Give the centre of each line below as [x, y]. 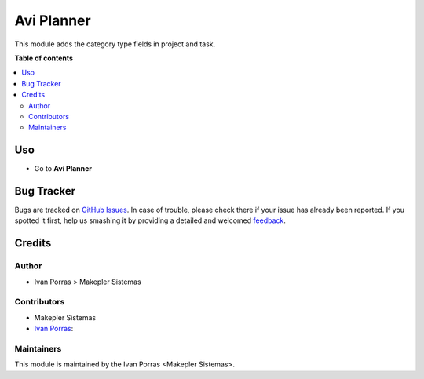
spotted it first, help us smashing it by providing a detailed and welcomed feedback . [150, 220]
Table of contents [44, 58]
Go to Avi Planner [63, 169]
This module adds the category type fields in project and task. [115, 44]
